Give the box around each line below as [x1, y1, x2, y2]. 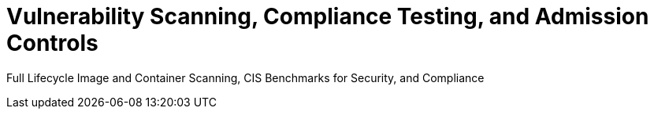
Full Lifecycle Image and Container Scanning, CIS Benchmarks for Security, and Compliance [6, 70, 485, 84]
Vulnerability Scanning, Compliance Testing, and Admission [6, 3, 649, 30]
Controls [6, 30, 98, 56]
